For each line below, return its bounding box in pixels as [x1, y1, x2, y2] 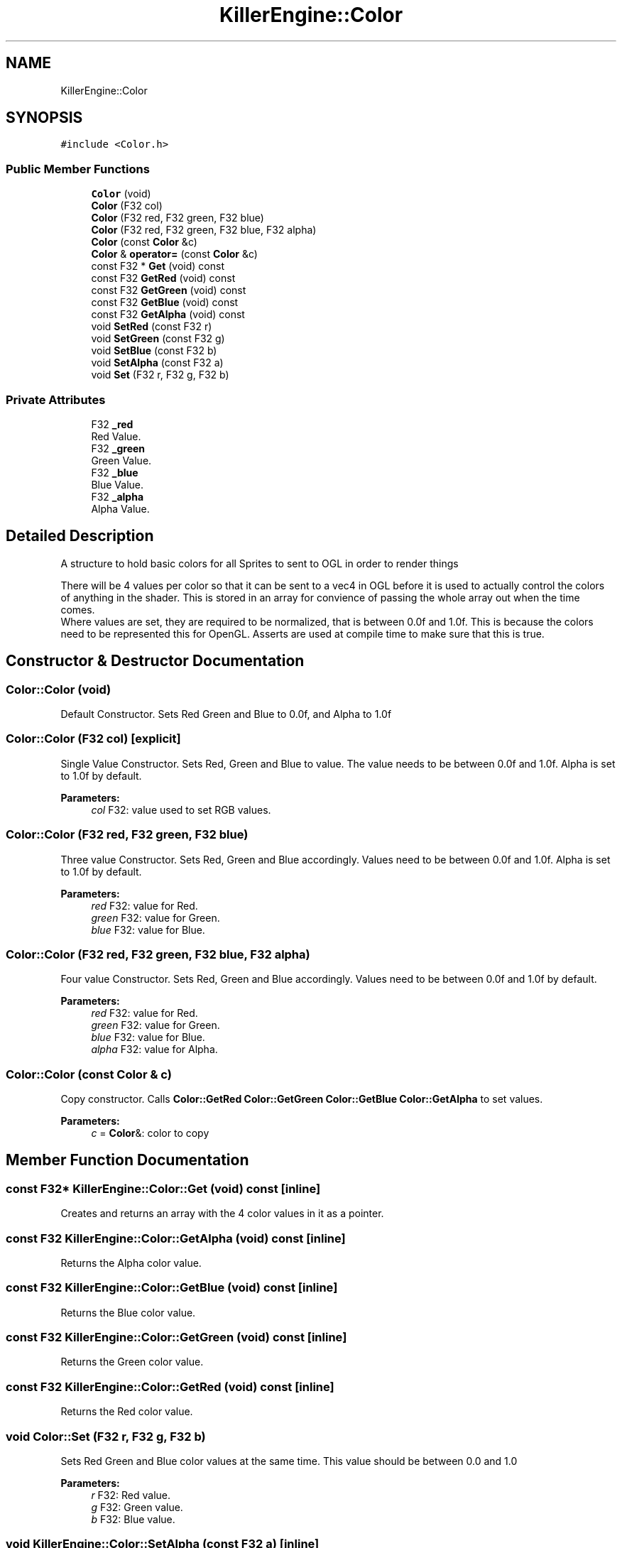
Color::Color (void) [6, 682, 111, 697]
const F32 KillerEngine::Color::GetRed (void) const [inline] [6, 1379, 334, 1394]
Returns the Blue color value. [60, 1306, 196, 1319]
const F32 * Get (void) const [91, 260, 224, 273]
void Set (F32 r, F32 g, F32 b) [91, 369, 229, 381]
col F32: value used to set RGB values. [91, 803, 271, 816]
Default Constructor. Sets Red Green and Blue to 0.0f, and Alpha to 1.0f [60, 708, 392, 720]
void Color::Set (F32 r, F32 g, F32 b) [6, 1429, 206, 1444]
